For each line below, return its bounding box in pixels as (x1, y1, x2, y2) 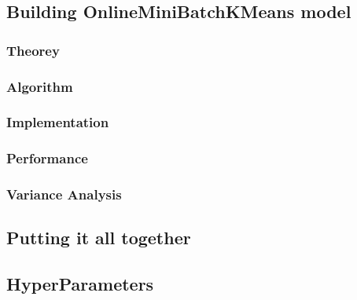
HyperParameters (6, 272, 154, 296)
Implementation (6, 112, 109, 132)
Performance (6, 148, 88, 168)
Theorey (6, 40, 60, 60)
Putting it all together (6, 225, 191, 250)
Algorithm (6, 76, 73, 96)
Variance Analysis (6, 185, 122, 204)
